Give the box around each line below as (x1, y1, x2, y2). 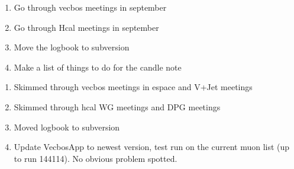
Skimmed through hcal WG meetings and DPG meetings (14, 100, 221, 113)
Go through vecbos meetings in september (14, 1, 167, 13)
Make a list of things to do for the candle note (14, 60, 182, 73)
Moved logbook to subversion (14, 120, 120, 133)
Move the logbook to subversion (14, 41, 130, 53)
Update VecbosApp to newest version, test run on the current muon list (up (14, 141, 290, 153)
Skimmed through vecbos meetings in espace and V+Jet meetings (14, 81, 253, 93)
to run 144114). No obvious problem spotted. (14, 152, 177, 164)
